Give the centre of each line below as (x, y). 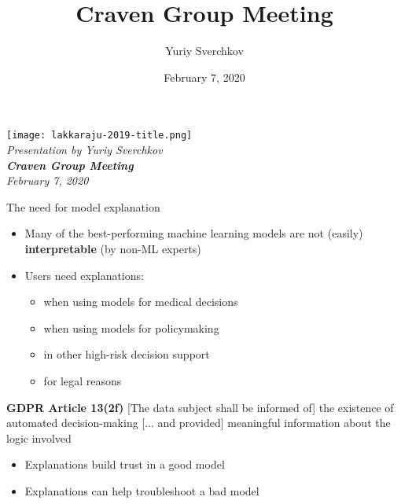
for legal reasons (83, 380)
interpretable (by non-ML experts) (113, 248)
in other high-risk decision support (127, 354)
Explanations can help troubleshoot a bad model (142, 490)
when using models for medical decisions (141, 302)
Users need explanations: (84, 275)
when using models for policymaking (131, 327)
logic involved (39, 438)
